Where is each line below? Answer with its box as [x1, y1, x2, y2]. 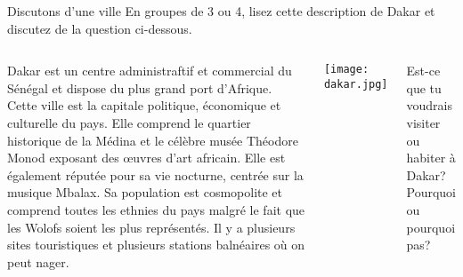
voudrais [406, 96, 452, 115]
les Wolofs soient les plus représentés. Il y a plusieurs [7, 218, 296, 236]
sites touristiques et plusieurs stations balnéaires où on [7, 235, 305, 254]
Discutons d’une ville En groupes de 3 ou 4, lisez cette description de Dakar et [7, 2, 435, 20]
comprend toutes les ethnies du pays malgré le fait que [7, 200, 305, 218]
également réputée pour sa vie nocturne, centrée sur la [7, 165, 304, 184]
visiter [406, 113, 441, 131]
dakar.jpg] [323, 77, 388, 91]
